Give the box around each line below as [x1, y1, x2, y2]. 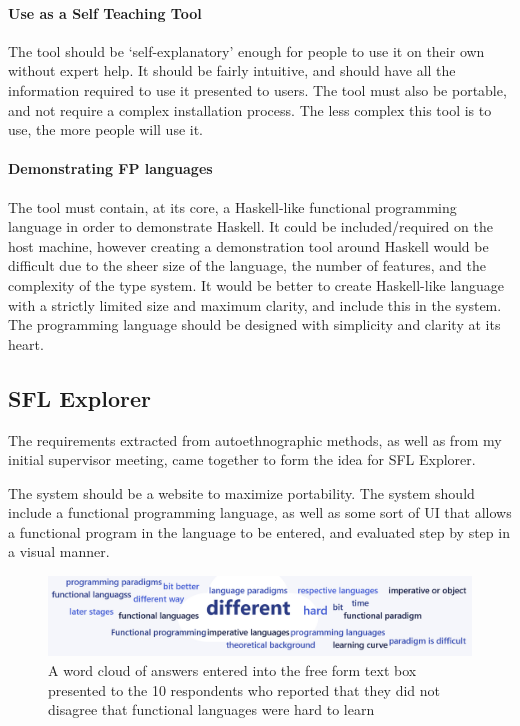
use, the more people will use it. [8, 119, 204, 140]
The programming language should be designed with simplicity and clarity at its [8, 314, 501, 335]
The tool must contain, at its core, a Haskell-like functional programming [8, 196, 457, 217]
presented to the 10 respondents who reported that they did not [48, 679, 441, 700]
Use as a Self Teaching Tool [8, 2, 202, 23]
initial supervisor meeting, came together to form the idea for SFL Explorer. [8, 449, 476, 470]
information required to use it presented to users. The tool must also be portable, [8, 79, 507, 100]
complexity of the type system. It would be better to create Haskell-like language [8, 274, 505, 295]
